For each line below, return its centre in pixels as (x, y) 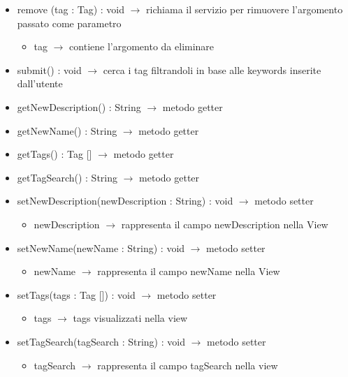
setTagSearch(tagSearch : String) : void (101, 341)
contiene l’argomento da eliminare (142, 46)
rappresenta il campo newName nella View (189, 271)
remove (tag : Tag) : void (71, 9)
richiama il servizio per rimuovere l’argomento (245, 9)
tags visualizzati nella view (130, 318)
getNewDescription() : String (79, 106)
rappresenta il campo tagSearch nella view (188, 365)
